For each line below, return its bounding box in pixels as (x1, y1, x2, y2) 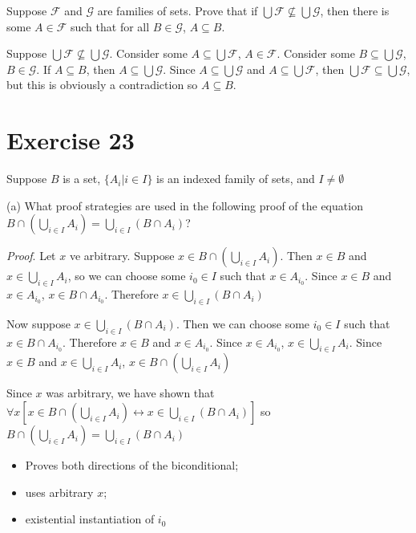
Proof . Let (6, 247, 56, 264)
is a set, (63, 170, 101, 187)
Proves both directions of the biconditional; (25, 457, 239, 474)
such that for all (70, 18, 150, 35)
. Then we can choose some (176, 315, 310, 332)
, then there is (320, 2, 390, 18)
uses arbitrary (25, 483, 94, 500)
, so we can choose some (67, 267, 186, 284)
